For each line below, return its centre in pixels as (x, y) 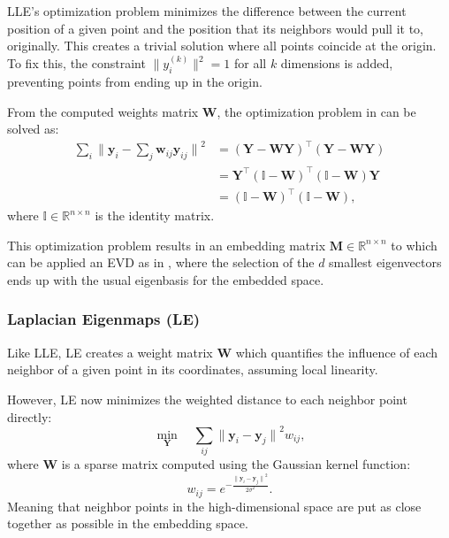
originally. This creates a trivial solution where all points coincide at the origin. (222, 46)
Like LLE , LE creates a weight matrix (110, 352)
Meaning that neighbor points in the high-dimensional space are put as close (214, 506)
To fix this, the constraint (76, 63)
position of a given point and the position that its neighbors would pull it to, (215, 28)
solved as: (33, 129)
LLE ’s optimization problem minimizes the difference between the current (207, 11)
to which (414, 245)
